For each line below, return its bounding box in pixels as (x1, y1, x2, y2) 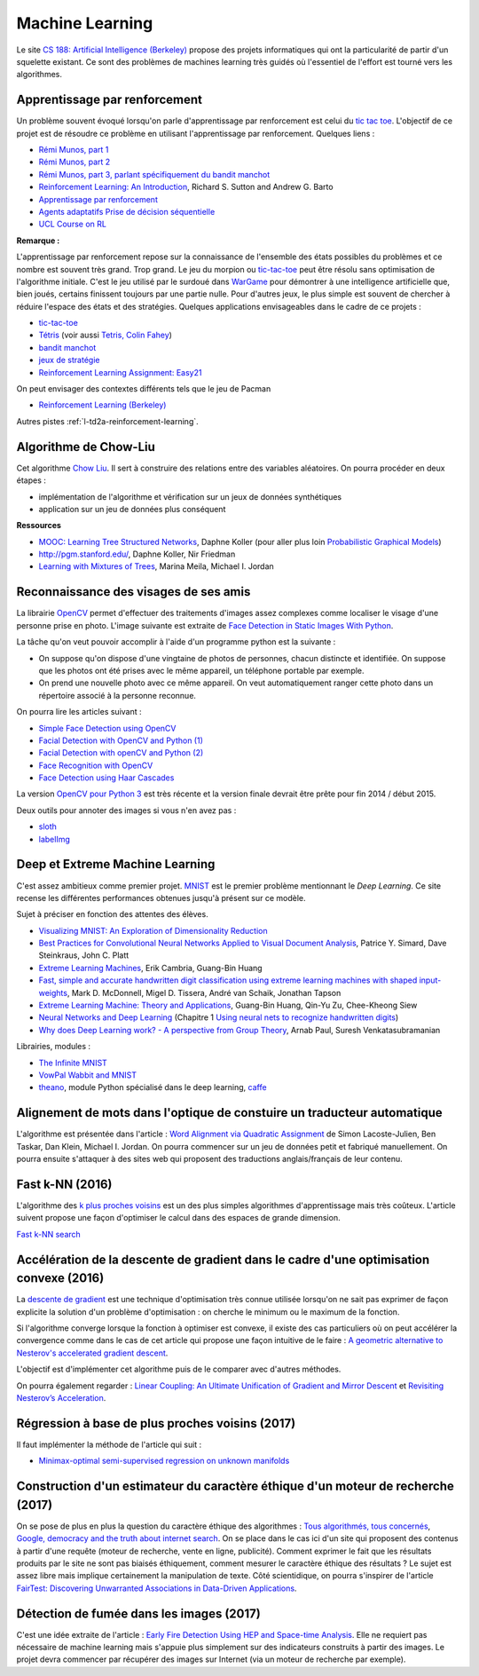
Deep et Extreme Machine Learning (16, 857, 216, 872)
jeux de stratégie (38, 355, 100, 366)
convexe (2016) (16, 1270, 105, 1286)
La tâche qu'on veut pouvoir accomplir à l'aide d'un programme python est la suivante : (16, 636, 336, 647)
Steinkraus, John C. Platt (38, 950, 130, 961)
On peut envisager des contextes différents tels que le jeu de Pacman (16, 383, 271, 394)
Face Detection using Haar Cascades (38, 772, 175, 783)
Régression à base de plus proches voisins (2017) (16, 1416, 296, 1431)
